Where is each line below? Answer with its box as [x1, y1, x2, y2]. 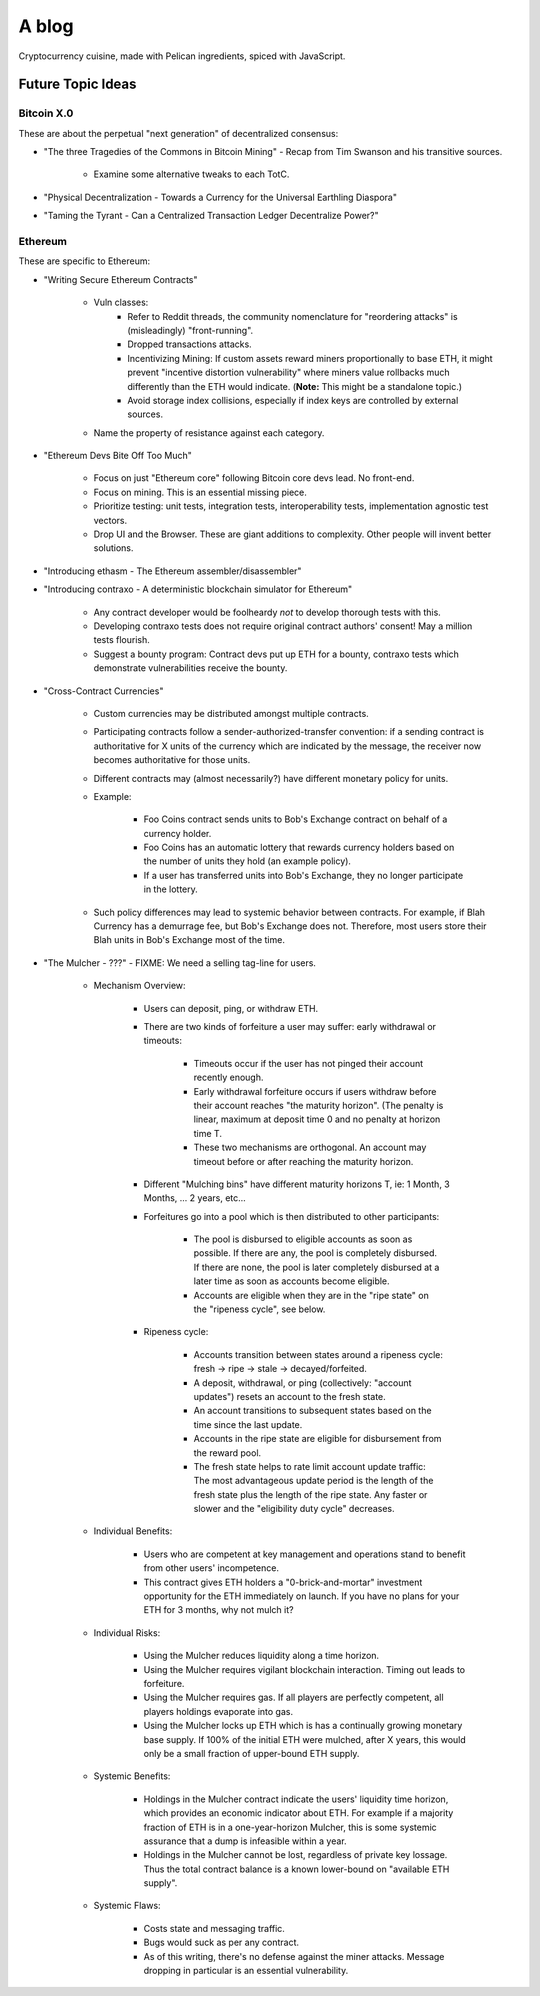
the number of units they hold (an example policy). [143, 855, 352, 867]
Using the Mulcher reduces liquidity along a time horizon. [143, 1650, 380, 1662]
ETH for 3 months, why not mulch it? [143, 1604, 294, 1616]
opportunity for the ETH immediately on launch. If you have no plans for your [143, 1590, 460, 1602]
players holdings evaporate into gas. [143, 1705, 294, 1717]
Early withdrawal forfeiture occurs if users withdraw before [193, 1085, 437, 1097]
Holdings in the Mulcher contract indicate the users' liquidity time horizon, [143, 1793, 449, 1805]
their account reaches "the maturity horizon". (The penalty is [193, 1099, 444, 1111]
